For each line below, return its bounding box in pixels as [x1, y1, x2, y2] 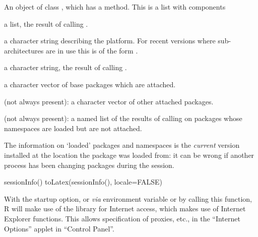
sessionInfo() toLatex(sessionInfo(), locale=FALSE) [4, 176, 162, 187]
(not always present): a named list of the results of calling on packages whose [4, 113, 242, 124]
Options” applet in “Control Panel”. [4, 223, 114, 233]
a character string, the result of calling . [4, 62, 127, 73]
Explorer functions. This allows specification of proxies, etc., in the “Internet [4, 213, 240, 223]
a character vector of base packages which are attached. [4, 79, 176, 89]
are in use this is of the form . [45, 45, 138, 55]
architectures [4, 45, 44, 55]
